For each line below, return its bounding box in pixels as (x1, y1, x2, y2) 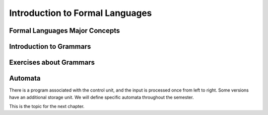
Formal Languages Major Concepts (9, 26, 120, 35)
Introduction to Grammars (9, 42, 91, 51)
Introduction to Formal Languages (9, 7, 152, 18)
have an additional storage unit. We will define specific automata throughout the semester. (9, 94, 194, 100)
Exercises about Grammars (9, 58, 95, 67)
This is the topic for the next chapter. (9, 103, 85, 109)
